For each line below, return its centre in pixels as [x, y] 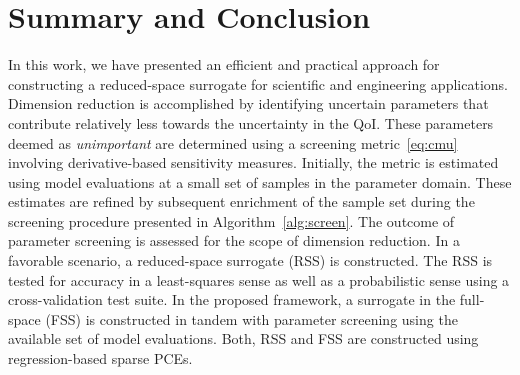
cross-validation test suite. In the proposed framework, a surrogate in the [232, 299]
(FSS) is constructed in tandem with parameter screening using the [251, 318]
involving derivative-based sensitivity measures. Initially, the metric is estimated [253, 162]
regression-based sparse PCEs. [100, 358]
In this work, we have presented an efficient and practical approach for [224, 64]
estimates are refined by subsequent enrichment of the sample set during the [241, 201]
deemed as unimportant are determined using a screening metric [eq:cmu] [233, 142]
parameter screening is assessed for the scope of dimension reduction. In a [234, 240]
